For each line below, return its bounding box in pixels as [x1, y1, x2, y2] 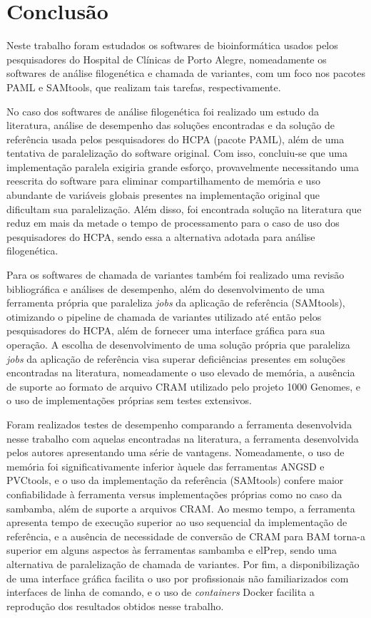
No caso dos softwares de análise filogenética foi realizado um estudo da [6, 103, 319, 118]
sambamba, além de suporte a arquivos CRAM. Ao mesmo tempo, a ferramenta [6, 500, 355, 515]
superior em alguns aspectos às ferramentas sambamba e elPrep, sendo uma [6, 542, 337, 557]
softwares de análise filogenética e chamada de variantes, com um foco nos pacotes [6, 66, 365, 81]
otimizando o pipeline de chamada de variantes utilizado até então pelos [6, 309, 322, 324]
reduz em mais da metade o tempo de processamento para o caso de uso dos [6, 215, 340, 230]
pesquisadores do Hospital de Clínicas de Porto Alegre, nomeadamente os [6, 51, 327, 66]
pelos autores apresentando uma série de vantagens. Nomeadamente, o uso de [6, 445, 345, 460]
